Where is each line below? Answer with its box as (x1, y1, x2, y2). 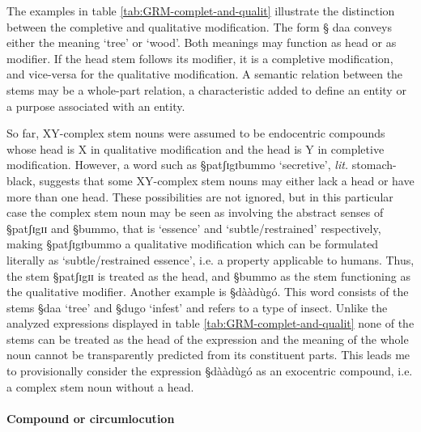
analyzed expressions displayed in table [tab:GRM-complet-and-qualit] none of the (6, 315, 415, 332)
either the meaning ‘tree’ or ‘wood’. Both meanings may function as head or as (6, 34, 397, 51)
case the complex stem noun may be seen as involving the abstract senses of (6, 204, 384, 221)
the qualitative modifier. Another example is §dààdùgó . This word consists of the (6, 283, 409, 300)
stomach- (351, 156, 397, 173)
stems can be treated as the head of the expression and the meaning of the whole (6, 330, 409, 347)
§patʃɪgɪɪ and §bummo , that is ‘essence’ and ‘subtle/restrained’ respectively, (6, 219, 381, 236)
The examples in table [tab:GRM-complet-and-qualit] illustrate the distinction (6, 2, 395, 19)
